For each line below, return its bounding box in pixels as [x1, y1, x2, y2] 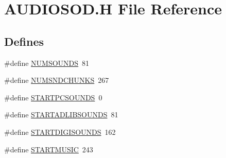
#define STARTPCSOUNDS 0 [4, 92, 102, 102]
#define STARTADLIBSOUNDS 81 [4, 109, 118, 120]
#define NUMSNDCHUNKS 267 [4, 75, 109, 85]
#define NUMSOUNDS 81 [4, 57, 90, 68]
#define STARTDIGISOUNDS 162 [4, 126, 116, 137]
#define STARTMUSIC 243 [4, 144, 93, 154]
